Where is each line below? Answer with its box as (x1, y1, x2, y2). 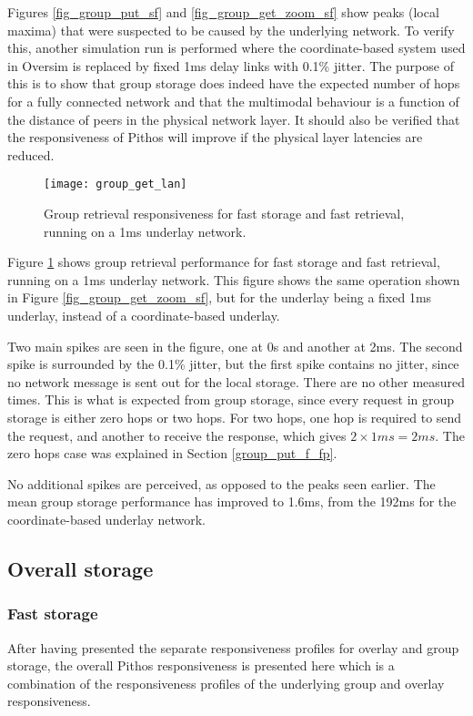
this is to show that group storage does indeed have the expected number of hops (7, 74, 460, 93)
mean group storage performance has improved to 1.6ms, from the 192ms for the (7, 492, 457, 511)
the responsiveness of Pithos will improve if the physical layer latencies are (7, 128, 423, 147)
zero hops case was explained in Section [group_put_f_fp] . (7, 444, 337, 463)
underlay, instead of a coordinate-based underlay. (7, 305, 280, 324)
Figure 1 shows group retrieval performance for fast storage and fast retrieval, (7, 252, 440, 271)
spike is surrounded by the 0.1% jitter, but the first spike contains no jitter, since (7, 354, 459, 373)
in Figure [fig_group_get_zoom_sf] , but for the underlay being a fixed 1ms (7, 288, 432, 307)
